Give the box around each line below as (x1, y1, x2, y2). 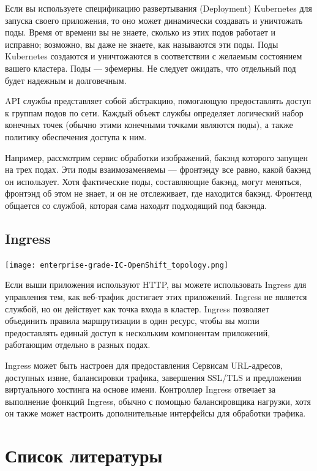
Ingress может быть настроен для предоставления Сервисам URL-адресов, (5, 358, 283, 371)
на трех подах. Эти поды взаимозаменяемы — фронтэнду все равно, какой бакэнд (5, 163, 311, 176)
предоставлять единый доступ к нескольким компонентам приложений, (5, 326, 270, 339)
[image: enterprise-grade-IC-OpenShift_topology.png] (5, 260, 229, 269)
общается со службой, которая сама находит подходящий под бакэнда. (5, 198, 267, 211)
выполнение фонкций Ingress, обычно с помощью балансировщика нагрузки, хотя (5, 394, 311, 407)
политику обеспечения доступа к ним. (5, 130, 147, 143)
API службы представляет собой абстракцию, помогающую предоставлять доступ (5, 94, 311, 107)
